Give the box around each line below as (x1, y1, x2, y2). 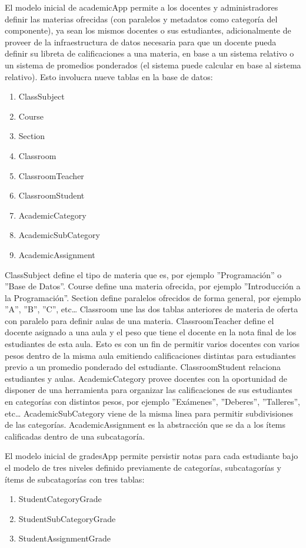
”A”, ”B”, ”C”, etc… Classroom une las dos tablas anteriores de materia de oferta (5, 303, 298, 315)
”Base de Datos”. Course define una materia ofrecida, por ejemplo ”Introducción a (5, 280, 301, 292)
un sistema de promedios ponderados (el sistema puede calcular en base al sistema (5, 58, 301, 71)
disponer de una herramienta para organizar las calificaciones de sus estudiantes (5, 384, 292, 396)
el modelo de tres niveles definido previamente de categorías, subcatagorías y (5, 461, 281, 473)
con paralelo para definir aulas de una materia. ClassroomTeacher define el (5, 314, 274, 326)
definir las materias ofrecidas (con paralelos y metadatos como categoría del (5, 12, 278, 25)
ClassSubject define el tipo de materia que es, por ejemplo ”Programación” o (5, 268, 282, 280)
